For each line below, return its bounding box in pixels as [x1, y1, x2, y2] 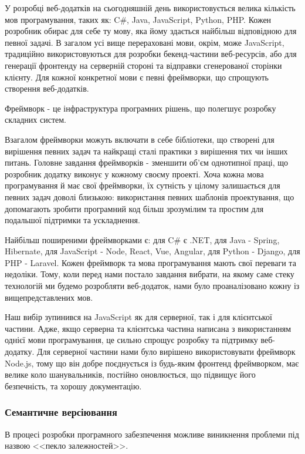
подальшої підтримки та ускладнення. [5, 214, 140, 226]
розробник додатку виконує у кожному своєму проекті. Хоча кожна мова [5, 167, 264, 180]
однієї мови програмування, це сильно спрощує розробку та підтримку [5, 334, 258, 346]
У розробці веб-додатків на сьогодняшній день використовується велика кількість [5, 2, 296, 14]
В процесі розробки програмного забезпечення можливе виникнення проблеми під [5, 428, 299, 440]
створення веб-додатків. [5, 82, 89, 95]
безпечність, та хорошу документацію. [5, 379, 142, 392]
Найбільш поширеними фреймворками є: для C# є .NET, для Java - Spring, [5, 233, 280, 246]
